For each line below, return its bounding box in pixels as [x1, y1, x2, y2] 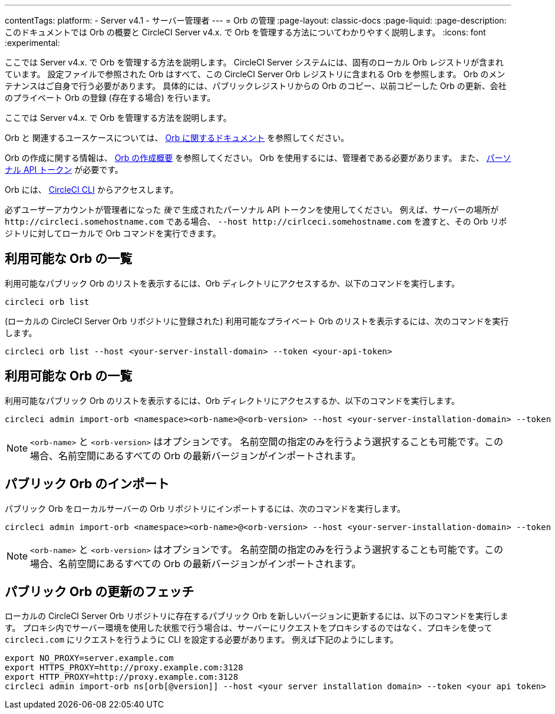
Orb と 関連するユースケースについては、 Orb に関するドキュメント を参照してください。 [5, 133, 349, 143]
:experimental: [5, 38, 60, 48]
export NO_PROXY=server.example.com [5, 653, 174, 663]
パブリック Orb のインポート [5, 476, 170, 492]
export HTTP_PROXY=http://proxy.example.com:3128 [5, 672, 239, 682]
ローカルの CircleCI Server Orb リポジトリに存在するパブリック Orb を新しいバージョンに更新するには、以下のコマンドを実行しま [5, 611, 508, 621]
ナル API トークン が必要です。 [5, 164, 123, 175]
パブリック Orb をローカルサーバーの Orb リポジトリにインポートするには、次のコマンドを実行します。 [5, 503, 405, 514]
